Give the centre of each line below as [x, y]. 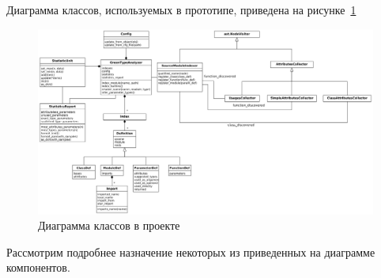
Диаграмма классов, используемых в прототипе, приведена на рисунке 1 [181, 10]
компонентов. [38, 267]
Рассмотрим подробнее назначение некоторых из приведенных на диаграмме [191, 251]
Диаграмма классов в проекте [109, 225]
